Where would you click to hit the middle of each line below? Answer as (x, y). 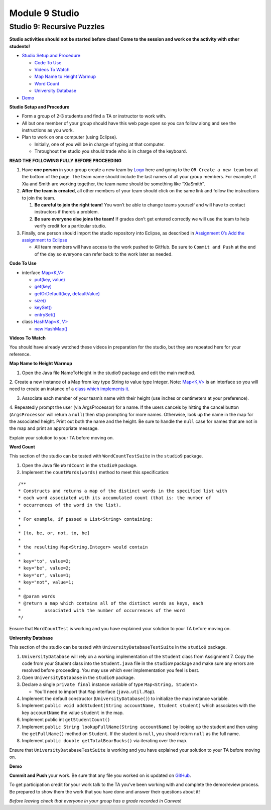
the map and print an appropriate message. (54, 428)
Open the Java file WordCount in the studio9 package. (80, 465)
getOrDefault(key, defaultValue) (67, 293)
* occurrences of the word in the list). (70, 505)
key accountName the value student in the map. (73, 713)
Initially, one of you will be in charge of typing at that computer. (100, 144)
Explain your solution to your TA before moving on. (61, 437)
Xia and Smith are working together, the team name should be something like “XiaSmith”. (113, 184)
